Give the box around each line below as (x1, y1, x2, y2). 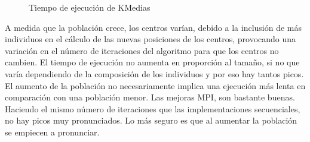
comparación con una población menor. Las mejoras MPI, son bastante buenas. (5, 91, 295, 103)
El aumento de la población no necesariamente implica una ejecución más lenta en (5, 79, 306, 91)
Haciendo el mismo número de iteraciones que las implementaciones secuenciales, (5, 102, 300, 115)
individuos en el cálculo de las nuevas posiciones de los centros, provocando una (5, 33, 296, 45)
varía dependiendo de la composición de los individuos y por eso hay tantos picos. (5, 67, 304, 80)
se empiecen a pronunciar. (5, 125, 100, 138)
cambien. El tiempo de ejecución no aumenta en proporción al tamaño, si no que (5, 56, 300, 68)
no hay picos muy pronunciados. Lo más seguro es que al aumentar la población (5, 114, 297, 127)
